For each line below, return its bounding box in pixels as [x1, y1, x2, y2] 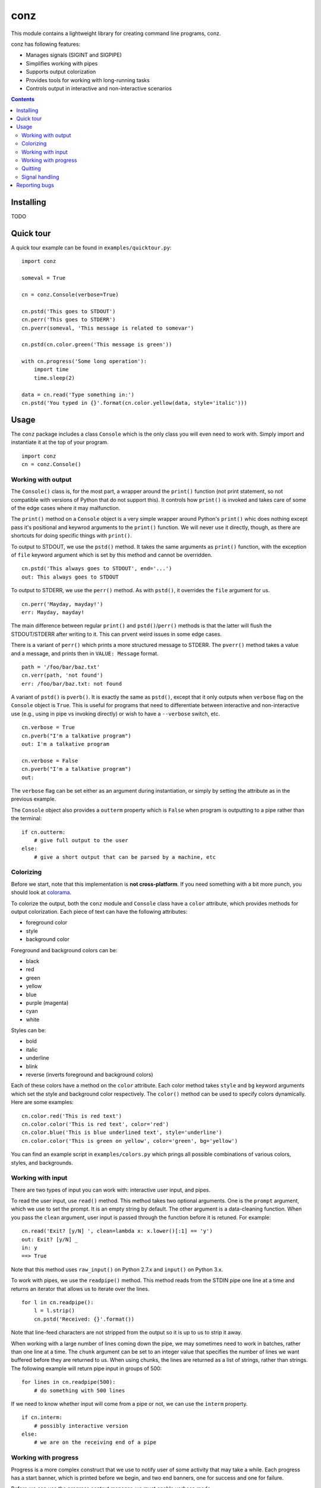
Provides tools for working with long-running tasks [26, 76, 150, 83]
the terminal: [11, 815, 42, 822]
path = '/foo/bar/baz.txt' [21, 664, 100, 670]
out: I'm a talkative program [21, 741, 110, 748]
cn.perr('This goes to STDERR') [21, 316, 116, 323]
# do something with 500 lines [33, 1387, 125, 1394]
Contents [11, 96, 35, 103]
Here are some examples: [11, 1099, 74, 1106]
